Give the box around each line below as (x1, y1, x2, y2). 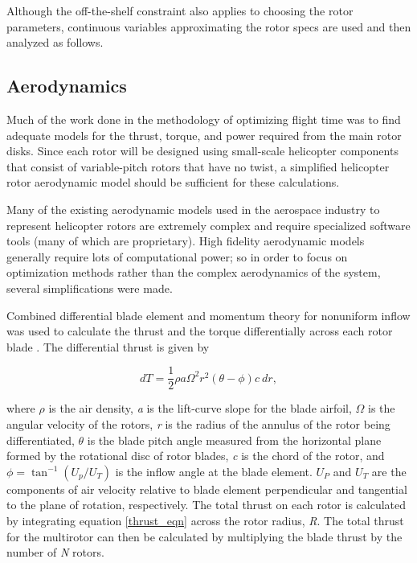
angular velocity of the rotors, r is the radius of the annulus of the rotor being (6, 415, 390, 432)
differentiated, (6, 431, 75, 448)
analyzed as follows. (6, 34, 104, 51)
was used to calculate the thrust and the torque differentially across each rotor (6, 323, 393, 339)
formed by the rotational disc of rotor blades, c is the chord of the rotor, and (6, 447, 385, 464)
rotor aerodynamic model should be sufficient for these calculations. (6, 174, 340, 191)
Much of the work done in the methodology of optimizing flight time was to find (6, 110, 401, 127)
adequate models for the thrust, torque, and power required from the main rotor (6, 126, 402, 143)
